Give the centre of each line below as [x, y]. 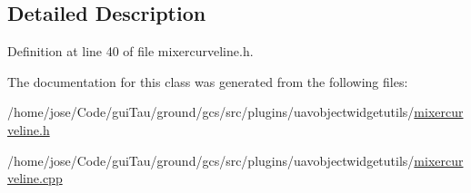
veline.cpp [35, 178]
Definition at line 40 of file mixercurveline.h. [130, 51]
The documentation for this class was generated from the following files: [208, 81]
